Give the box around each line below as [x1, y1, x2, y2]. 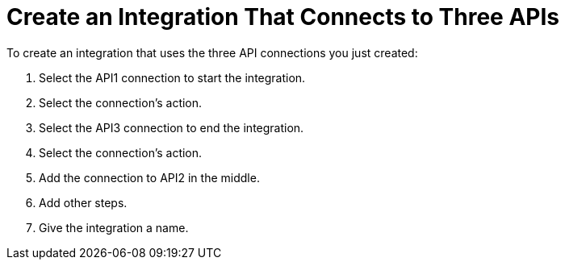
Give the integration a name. [39, 220, 189, 235]
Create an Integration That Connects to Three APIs [6, 3, 559, 31]
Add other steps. [39, 195, 128, 210]
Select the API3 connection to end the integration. [39, 120, 304, 135]
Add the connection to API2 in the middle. [39, 170, 260, 185]
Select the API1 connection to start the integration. [39, 70, 306, 85]
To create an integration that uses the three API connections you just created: [6, 45, 418, 60]
